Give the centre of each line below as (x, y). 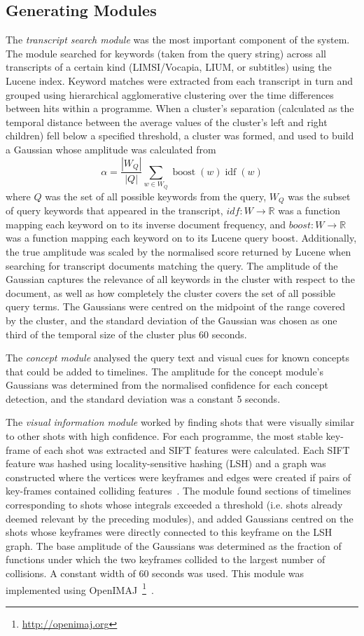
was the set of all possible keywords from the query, (156, 196)
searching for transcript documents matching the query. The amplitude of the (172, 265)
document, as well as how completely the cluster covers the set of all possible (171, 292)
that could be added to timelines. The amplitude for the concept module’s (165, 371)
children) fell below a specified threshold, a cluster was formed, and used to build (180, 136)
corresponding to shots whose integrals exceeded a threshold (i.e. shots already (174, 505)
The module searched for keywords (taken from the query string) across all (166, 53)
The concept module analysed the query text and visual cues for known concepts (177, 358)
